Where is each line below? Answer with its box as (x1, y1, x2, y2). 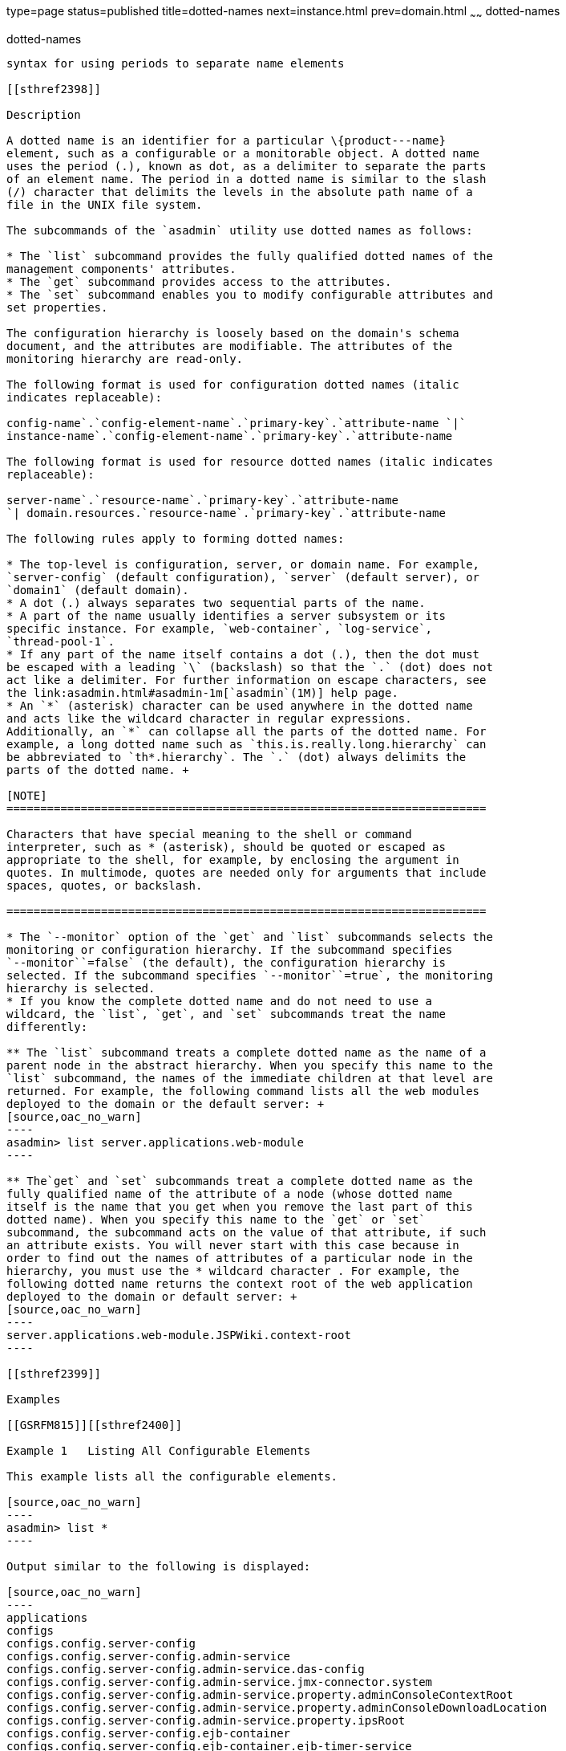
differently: (6, 1020, 88, 1033)
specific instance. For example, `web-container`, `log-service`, (6, 621, 433, 635)
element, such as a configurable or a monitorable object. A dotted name (6, 146, 480, 160)
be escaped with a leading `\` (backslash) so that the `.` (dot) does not (6, 660, 493, 674)
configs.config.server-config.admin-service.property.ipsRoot (6, 1713, 406, 1727)
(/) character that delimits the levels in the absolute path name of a (6, 185, 473, 198)
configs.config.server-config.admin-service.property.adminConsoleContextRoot (6, 1688, 514, 1701)
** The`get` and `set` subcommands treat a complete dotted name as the (6, 1174, 473, 1187)
